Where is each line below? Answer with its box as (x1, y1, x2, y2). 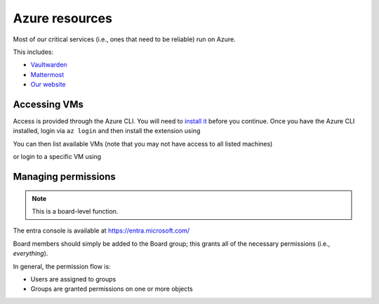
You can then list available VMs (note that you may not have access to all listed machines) (13, 139, 273, 148)
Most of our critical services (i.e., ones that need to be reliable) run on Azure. (13, 35, 236, 43)
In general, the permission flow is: (13, 262, 112, 270)
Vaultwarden (30, 60, 67, 69)
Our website (30, 81, 66, 89)
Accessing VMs (13, 98, 84, 110)
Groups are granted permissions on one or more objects (30, 284, 193, 293)
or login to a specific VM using (13, 153, 102, 161)
